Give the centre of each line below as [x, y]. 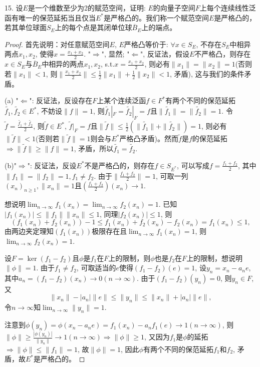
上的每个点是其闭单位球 [93, 27]
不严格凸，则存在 [223, 54]
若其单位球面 [26, 27]
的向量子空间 [174, 8]
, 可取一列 [172, 175]
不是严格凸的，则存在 [119, 165]
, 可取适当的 [96, 268]
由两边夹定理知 [29, 231]
